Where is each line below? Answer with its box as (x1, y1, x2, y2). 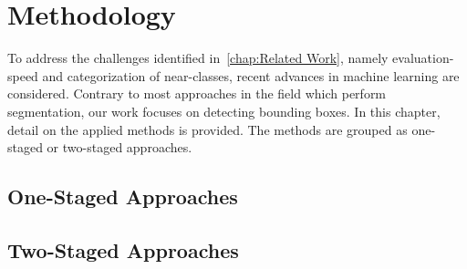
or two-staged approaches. (47, 138, 192, 157)
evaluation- (392, 48, 454, 67)
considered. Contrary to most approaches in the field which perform (7, 84, 387, 103)
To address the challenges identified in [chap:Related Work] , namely (7, 48, 389, 67)
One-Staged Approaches (7, 182, 238, 211)
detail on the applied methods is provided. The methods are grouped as (7, 119, 408, 139)
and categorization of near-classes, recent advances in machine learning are (42, 66, 460, 85)
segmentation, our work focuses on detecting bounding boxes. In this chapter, (7, 101, 441, 120)
